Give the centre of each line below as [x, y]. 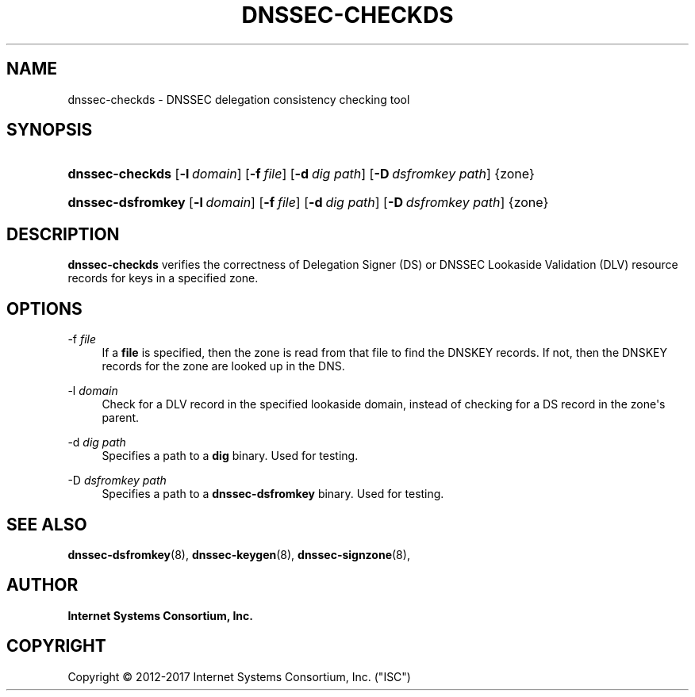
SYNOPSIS [50, 130]
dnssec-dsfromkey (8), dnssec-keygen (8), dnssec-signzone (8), [239, 554]
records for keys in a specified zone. [163, 278]
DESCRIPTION [63, 234]
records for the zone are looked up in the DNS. [223, 366]
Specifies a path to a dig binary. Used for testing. [230, 456]
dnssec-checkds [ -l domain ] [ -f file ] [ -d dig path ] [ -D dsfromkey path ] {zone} [301, 174]
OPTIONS [44, 308]
